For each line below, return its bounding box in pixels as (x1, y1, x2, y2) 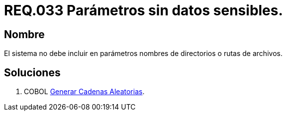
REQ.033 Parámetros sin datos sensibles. (4, 2, 283, 19)
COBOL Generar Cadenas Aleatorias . (24, 87, 145, 96)
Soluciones (4, 66, 61, 79)
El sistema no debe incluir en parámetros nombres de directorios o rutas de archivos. (4, 49, 283, 58)
